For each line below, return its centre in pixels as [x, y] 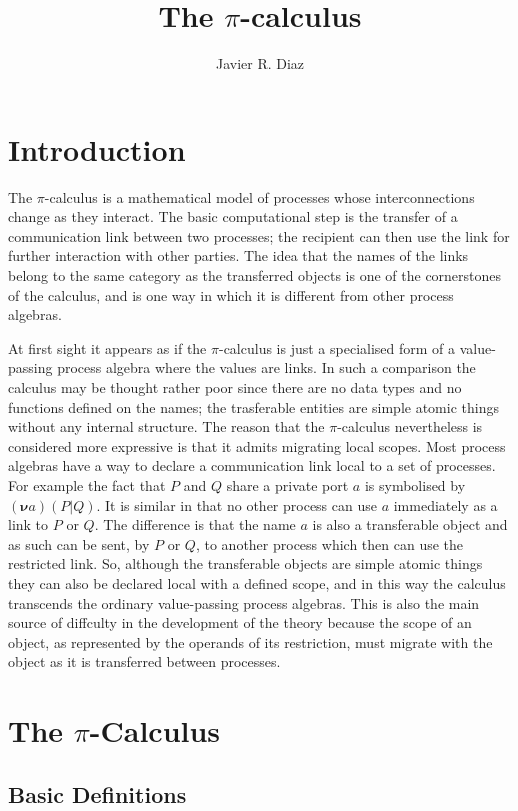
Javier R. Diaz [260, 63]
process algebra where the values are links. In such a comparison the [266, 367]
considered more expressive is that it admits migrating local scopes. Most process [257, 445]
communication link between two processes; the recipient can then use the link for [259, 235]
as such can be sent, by [79, 543]
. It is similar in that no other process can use [236, 504]
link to [28, 524]
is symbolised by [415, 484]
